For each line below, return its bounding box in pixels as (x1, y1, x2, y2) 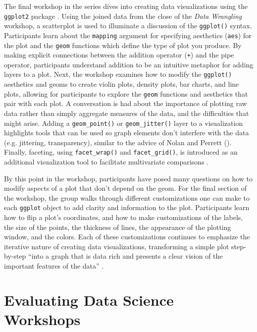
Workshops (4, 309, 81, 330)
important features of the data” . (4, 261, 104, 271)
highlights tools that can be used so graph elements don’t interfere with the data (4, 127, 249, 138)
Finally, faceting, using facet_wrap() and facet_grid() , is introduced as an (4, 147, 238, 157)
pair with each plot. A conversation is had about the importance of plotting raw (4, 98, 247, 109)
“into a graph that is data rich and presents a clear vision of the (28, 251, 223, 261)
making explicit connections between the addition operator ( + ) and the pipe (4, 50, 234, 60)
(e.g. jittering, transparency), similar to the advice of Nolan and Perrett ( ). (4, 137, 232, 147)
